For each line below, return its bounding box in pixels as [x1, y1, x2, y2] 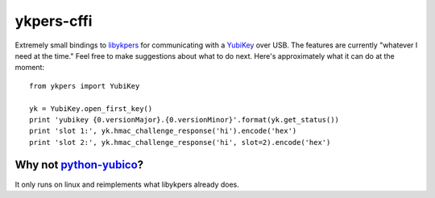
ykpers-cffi [14, 12, 93, 30]
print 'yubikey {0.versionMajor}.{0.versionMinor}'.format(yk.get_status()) [29, 115, 340, 124]
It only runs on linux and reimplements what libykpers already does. [14, 179, 239, 189]
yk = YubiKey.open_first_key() [29, 104, 153, 113]
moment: [14, 63, 44, 72]
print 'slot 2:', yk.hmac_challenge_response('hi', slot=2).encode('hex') [29, 138, 331, 146]
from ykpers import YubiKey [29, 81, 140, 90]
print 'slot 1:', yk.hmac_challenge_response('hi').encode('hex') [29, 126, 297, 136]
